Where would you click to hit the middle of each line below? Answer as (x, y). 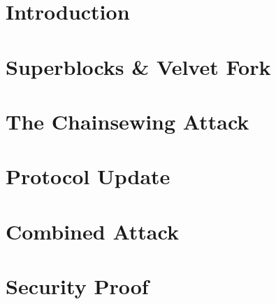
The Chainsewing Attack (128, 121)
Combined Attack (92, 231)
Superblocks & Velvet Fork (138, 66)
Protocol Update (88, 176)
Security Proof (77, 286)
